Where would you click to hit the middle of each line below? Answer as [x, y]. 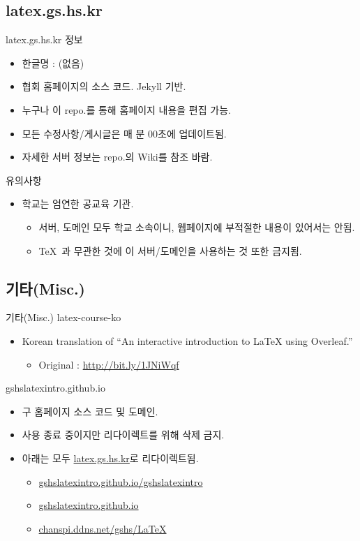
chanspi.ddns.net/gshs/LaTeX [103, 528]
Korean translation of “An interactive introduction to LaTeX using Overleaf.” [187, 340]
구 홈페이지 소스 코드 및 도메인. [90, 411]
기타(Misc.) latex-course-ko [63, 317]
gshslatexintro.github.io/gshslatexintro [121, 481]
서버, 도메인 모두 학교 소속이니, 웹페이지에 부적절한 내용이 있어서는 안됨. [197, 227]
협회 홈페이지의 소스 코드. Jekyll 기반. [104, 86]
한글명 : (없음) [53, 62]
